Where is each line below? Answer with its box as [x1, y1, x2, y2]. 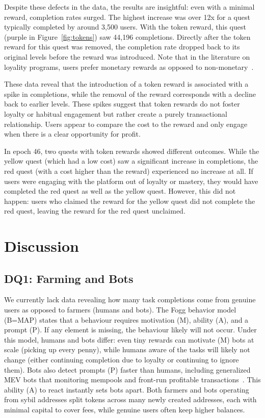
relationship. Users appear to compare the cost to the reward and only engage [4, 118, 248, 129]
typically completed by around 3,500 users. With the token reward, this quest [4, 21, 246, 32]
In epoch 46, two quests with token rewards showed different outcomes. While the [4, 145, 259, 156]
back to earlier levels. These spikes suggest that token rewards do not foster [4, 98, 240, 109]
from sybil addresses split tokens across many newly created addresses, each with [4, 394, 257, 405]
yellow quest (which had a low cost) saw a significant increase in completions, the [4, 155, 258, 166]
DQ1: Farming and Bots [4, 270, 134, 286]
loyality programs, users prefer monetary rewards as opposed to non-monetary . [4, 61, 254, 72]
